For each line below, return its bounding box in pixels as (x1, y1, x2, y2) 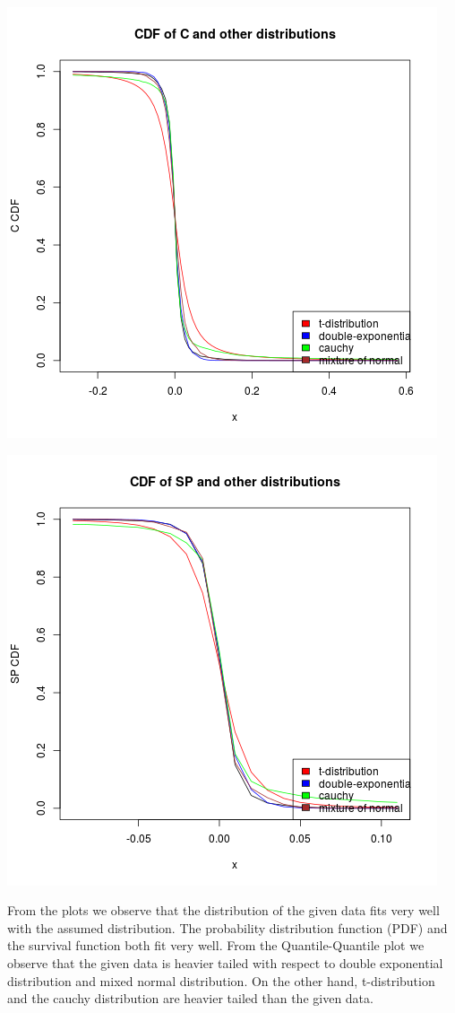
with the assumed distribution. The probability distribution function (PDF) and (7, 918, 448, 937)
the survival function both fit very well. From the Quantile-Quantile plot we (7, 936, 425, 955)
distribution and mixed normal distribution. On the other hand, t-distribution (7, 971, 435, 990)
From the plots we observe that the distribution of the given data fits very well (7, 901, 440, 920)
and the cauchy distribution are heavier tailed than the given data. (7, 989, 373, 1008)
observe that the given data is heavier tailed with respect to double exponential (7, 953, 443, 972)
